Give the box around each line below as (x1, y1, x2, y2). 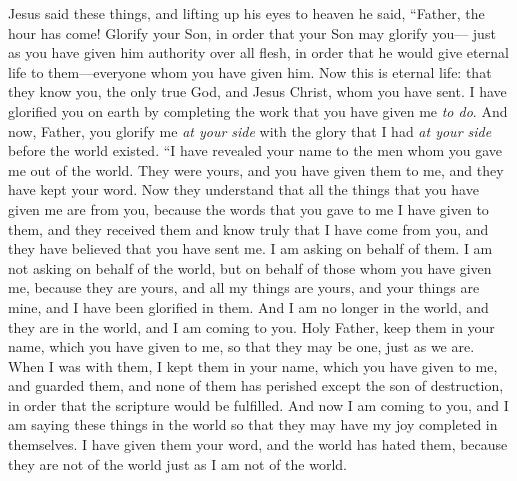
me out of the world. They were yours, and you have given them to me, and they (8, 159, 504, 180)
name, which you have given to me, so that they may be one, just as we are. (8, 336, 475, 357)
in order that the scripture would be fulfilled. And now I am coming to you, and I (8, 394, 509, 415)
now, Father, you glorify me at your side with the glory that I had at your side (8, 120, 492, 141)
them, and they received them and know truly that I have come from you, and (8, 218, 489, 239)
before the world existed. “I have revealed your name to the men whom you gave (8, 140, 503, 161)
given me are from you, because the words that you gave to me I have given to (8, 198, 489, 219)
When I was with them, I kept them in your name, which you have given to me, (8, 355, 498, 376)
